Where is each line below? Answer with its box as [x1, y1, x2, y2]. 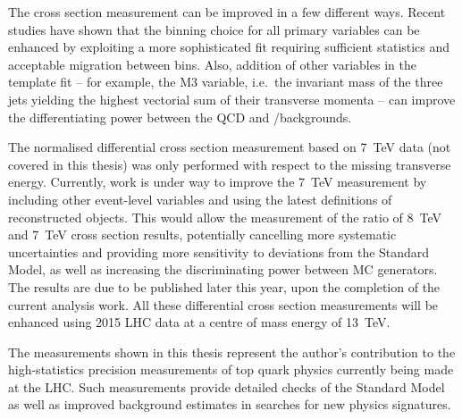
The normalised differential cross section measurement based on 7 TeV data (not [8, 138, 451, 156]
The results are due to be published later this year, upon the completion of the [8, 277, 441, 296]
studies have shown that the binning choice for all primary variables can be [8, 20, 420, 38]
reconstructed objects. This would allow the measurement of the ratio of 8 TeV [8, 207, 441, 226]
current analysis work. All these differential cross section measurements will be [8, 295, 439, 314]
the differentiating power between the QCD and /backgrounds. [8, 107, 352, 126]
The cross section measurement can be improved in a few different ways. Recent [8, 3, 446, 21]
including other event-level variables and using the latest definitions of [8, 189, 392, 208]
